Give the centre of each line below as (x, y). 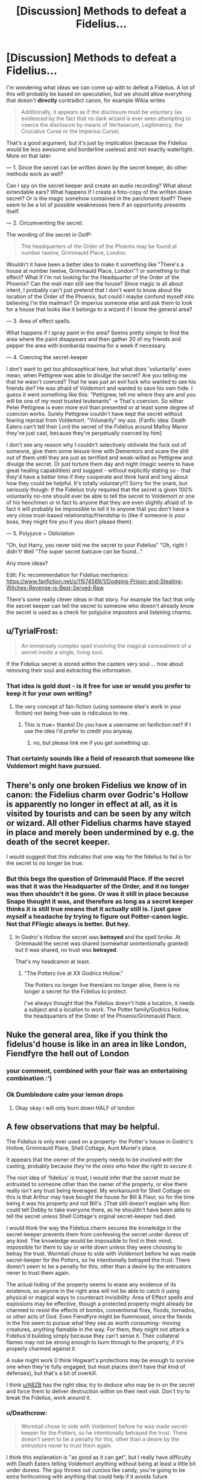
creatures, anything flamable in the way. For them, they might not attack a (98, 1329)
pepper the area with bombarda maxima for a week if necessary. (87, 345)
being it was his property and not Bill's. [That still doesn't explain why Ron (98, 1203)
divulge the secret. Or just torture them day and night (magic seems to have (100, 464)
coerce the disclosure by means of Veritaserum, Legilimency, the (102, 124)
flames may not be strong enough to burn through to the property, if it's (95, 1342)
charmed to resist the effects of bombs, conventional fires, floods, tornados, (101, 1310)
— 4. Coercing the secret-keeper (47, 357)
